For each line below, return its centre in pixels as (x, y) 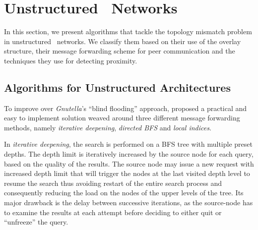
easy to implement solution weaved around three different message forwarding (122, 118)
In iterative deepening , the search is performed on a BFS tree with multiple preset (128, 144)
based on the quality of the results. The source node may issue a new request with (129, 163)
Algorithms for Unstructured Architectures (117, 87)
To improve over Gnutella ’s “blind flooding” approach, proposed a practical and (126, 108)
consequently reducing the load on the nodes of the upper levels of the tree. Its (124, 193)
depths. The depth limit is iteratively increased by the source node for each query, (129, 154)
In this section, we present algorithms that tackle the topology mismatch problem (128, 31)
